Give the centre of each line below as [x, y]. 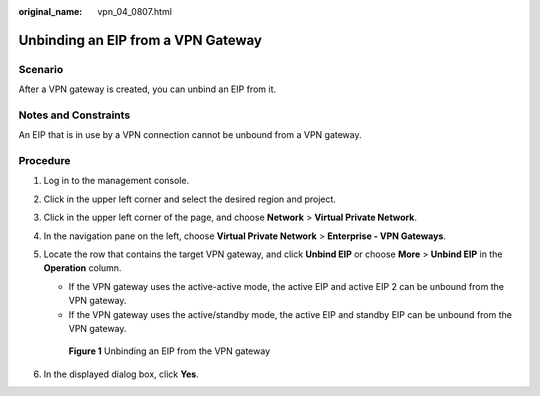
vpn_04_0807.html [134, 11]
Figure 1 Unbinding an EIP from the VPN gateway [169, 351]
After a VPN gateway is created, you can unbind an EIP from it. [147, 89]
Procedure [44, 161]
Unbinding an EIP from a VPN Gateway [140, 40]
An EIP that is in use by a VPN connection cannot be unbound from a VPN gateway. [190, 135]
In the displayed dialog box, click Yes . [121, 374]
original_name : [50, 11]
